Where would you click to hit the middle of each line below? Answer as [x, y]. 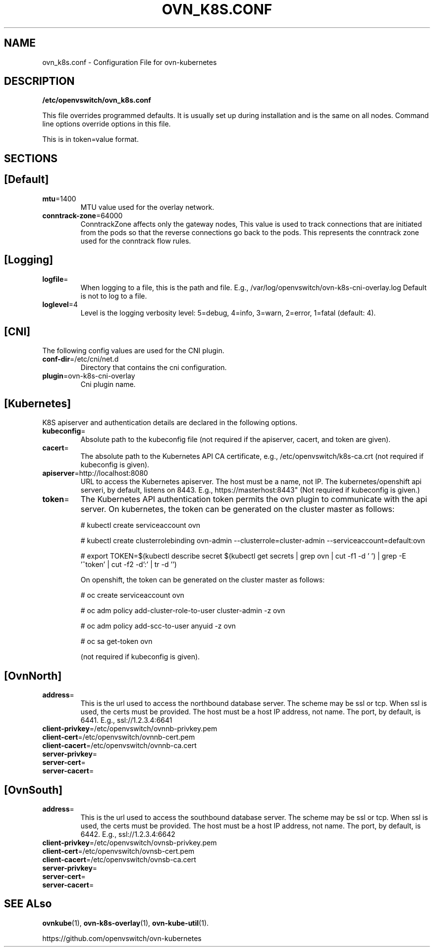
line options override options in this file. [107, 124]
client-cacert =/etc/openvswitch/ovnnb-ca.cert [119, 746]
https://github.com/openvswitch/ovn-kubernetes [122, 938]
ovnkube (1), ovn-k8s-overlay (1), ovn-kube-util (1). [126, 923]
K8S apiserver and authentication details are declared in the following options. [170, 423]
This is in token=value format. [90, 139]
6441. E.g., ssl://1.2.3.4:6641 [126, 720]
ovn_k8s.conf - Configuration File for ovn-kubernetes [130, 62]
